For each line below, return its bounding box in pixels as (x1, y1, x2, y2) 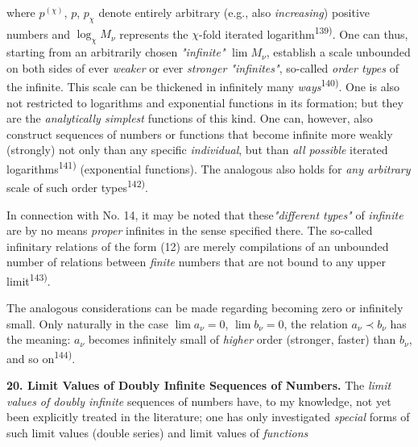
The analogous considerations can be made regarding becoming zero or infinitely (6, 299, 404, 316)
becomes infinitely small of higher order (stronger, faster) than (88, 331, 396, 348)
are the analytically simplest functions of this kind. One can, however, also (6, 110, 373, 127)
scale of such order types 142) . (6, 177, 148, 195)
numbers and (6, 25, 71, 42)
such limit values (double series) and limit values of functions (6, 424, 308, 441)
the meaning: (6, 331, 71, 348)
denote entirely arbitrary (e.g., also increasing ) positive (98, 4, 370, 20)
